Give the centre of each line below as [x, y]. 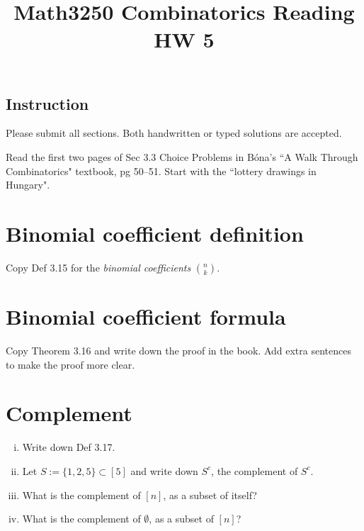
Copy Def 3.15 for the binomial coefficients [98, 267]
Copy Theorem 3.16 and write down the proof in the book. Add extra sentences [178, 350]
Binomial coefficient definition [155, 233]
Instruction [47, 103]
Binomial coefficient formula [146, 317]
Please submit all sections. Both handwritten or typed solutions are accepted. [174, 133]
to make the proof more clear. [70, 364]
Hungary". [28, 185]
